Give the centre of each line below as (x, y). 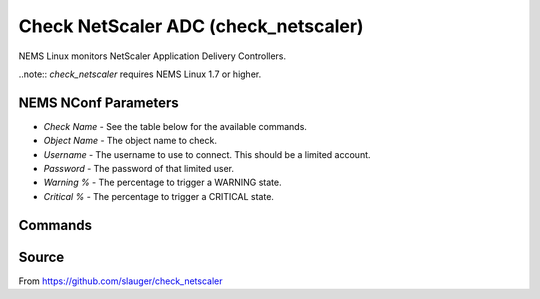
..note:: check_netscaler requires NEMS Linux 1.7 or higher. (140, 74)
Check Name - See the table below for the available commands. (175, 126)
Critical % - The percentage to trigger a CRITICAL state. (159, 196)
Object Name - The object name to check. (130, 141)
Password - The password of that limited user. (139, 169)
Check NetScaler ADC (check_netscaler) (191, 26)
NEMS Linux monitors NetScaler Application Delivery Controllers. (152, 56)
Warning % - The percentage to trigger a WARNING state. (162, 182)
